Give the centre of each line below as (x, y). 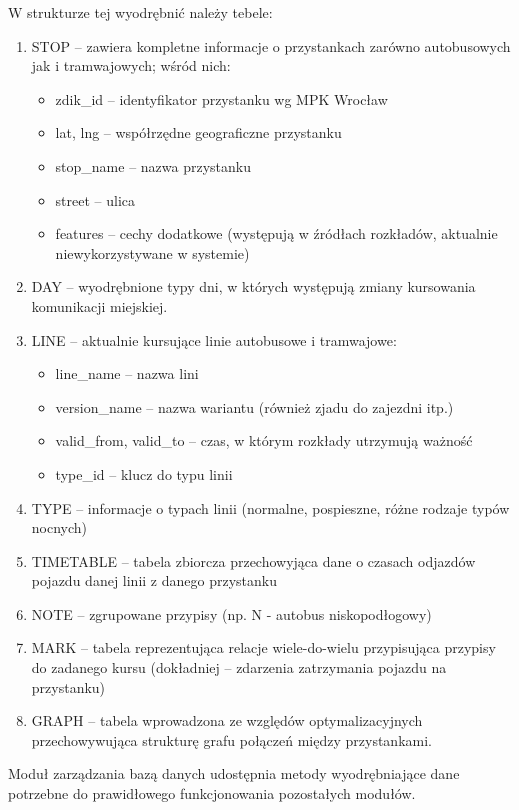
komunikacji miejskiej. (99, 305)
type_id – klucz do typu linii (144, 473)
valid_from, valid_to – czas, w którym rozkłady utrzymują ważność (264, 440)
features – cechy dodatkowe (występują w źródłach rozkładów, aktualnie (276, 233)
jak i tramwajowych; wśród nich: (131, 65)
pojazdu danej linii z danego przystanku (154, 580)
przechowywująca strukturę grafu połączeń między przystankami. (231, 739)
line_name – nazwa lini (127, 373)
